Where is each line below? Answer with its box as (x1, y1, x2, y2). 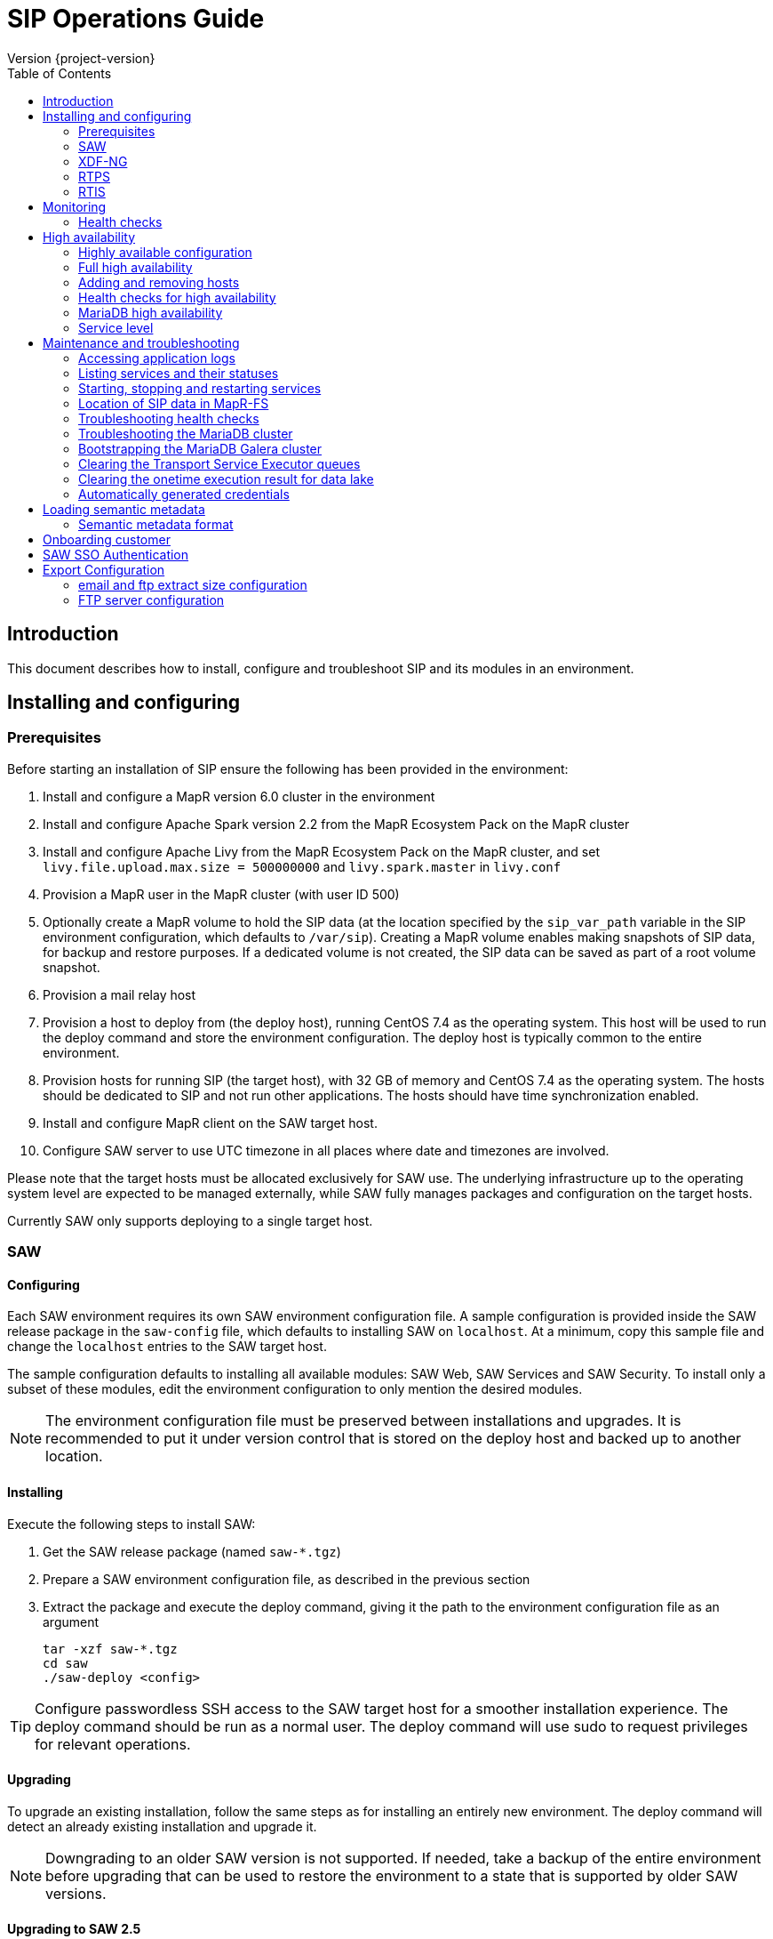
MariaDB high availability (78, 304, 223, 320)
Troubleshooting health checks (78, 410, 259, 426)
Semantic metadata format (78, 516, 234, 532)
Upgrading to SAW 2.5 (7, 1921, 141, 1937)
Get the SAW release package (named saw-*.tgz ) (43, 1543, 341, 1559)
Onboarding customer (43, 531, 171, 547)
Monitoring (43, 198, 107, 214)
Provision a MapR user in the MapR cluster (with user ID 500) (43, 886, 400, 902)
